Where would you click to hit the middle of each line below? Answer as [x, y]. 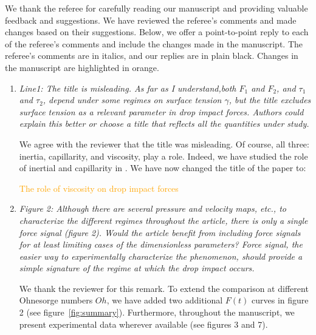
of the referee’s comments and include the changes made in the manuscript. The [154, 43]
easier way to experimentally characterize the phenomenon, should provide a [161, 256]
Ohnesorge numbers [56, 300]
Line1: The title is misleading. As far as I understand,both [128, 88]
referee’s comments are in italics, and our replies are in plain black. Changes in [152, 56]
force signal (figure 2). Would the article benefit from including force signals [160, 232]
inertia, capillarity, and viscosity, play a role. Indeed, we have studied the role [163, 156]
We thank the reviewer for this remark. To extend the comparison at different [164, 288]
